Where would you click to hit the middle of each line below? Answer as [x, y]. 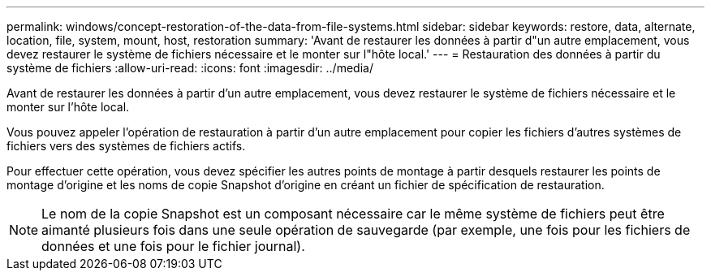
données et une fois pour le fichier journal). [173, 246]
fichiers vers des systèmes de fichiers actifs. [126, 146]
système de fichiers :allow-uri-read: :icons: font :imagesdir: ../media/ [190, 68]
